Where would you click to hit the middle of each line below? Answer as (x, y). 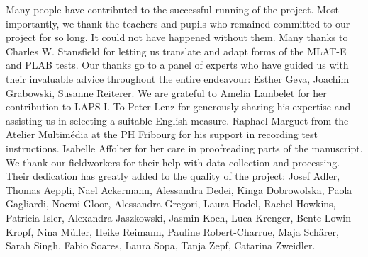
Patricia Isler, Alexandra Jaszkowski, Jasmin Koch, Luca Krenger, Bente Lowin (178, 217)
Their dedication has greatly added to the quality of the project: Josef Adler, (173, 176)
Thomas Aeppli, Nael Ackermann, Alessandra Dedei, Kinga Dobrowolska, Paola (179, 189)
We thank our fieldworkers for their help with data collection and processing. (173, 162)
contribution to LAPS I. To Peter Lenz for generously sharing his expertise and (178, 107)
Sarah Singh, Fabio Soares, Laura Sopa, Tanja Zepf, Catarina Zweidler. (161, 245)
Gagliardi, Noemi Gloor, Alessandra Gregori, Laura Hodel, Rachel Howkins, (171, 204)
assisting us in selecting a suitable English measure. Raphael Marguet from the (177, 120)
